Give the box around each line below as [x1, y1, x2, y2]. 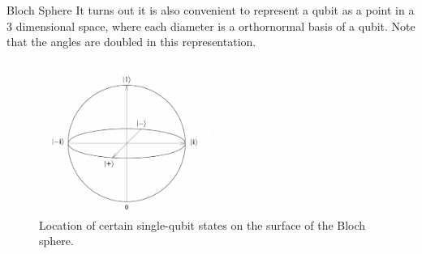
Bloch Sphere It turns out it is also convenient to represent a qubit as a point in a [6, 2, 415, 18]
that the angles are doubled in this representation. [6, 33, 256, 50]
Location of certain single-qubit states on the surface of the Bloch [39, 216, 366, 233]
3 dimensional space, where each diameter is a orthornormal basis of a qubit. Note [6, 17, 416, 34]
